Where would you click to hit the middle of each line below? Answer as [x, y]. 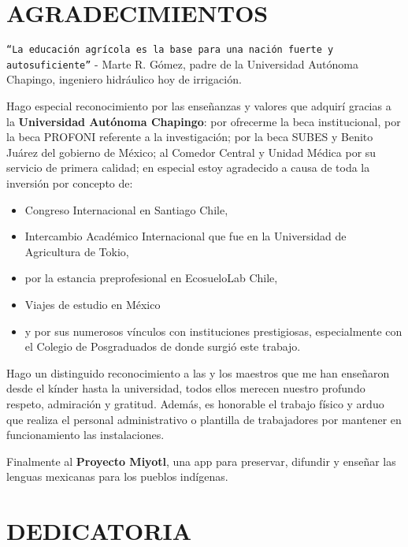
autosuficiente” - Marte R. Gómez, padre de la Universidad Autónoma [182, 63]
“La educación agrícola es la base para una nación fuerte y [170, 50]
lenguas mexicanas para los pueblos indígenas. [117, 476]
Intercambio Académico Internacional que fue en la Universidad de [185, 236]
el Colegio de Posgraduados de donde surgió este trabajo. [163, 346]
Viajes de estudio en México [93, 304]
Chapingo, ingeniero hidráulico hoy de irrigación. [124, 79]
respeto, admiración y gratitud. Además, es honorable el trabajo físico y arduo [195, 403]
